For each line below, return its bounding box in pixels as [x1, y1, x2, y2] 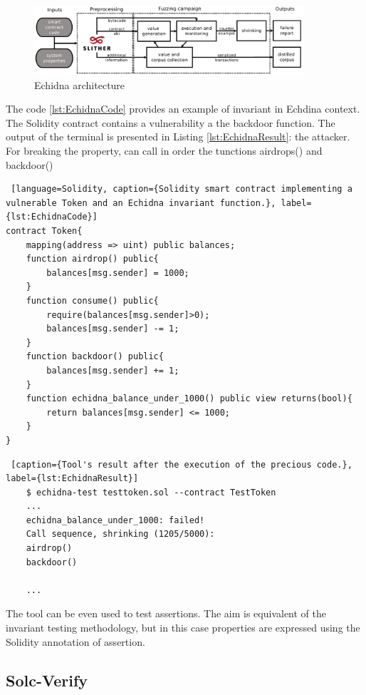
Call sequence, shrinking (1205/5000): [26, 529, 215, 540]
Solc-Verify [6, 669, 88, 691]
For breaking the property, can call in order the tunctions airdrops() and [6, 143, 323, 158]
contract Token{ [6, 226, 83, 236]
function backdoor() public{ [26, 351, 164, 362]
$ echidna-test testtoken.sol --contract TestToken [26, 487, 276, 498]
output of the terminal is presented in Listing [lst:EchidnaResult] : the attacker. [6, 129, 350, 144]
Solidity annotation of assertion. [6, 634, 145, 649]
